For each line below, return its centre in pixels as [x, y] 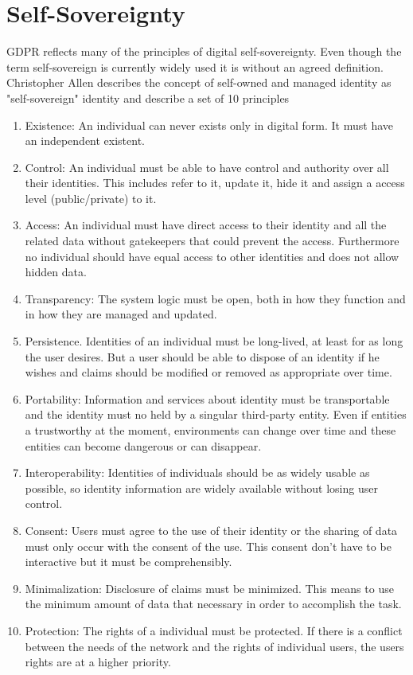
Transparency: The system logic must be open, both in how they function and [215, 298]
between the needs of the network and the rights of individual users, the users [214, 646]
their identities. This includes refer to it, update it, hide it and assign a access [215, 183]
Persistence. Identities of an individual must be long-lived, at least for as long [214, 341]
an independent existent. [85, 140]
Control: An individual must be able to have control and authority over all [207, 167]
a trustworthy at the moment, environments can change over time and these [210, 430]
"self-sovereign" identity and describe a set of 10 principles [148, 98]
